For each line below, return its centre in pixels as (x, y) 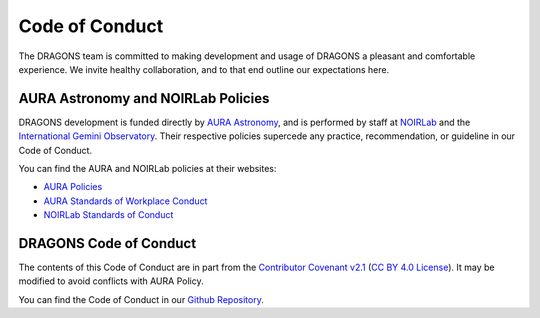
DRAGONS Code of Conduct (107, 243)
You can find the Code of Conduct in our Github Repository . (141, 299)
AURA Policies (73, 187)
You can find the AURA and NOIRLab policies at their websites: (147, 169)
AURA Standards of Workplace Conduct (125, 201)
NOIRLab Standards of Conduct (108, 215)
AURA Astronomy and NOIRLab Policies (144, 98)
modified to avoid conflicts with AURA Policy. (111, 281)
